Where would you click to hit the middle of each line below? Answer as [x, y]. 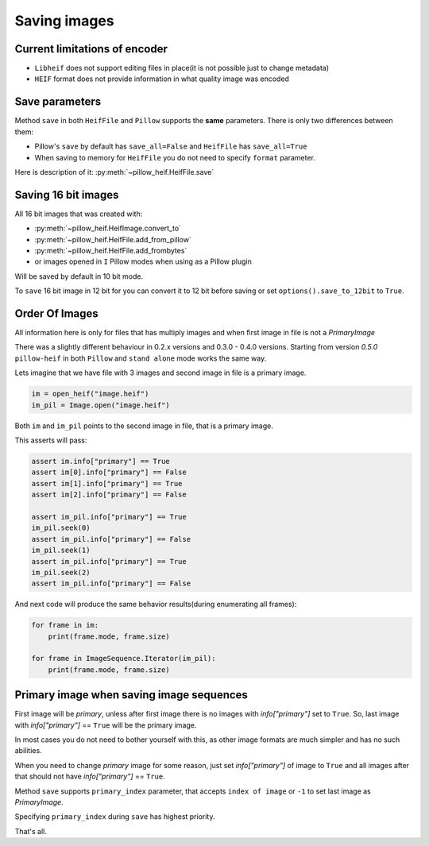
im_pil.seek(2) [61, 572]
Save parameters [58, 102]
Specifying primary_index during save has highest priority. [115, 817]
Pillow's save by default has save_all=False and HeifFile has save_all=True [171, 146]
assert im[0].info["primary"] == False [109, 472]
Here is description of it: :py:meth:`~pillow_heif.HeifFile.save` [114, 172]
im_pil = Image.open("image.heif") [100, 405]
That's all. [31, 831]
